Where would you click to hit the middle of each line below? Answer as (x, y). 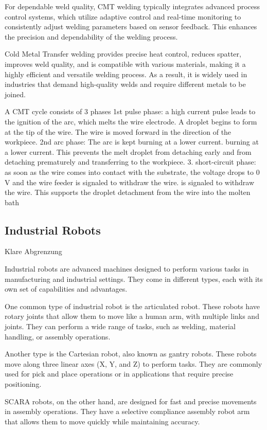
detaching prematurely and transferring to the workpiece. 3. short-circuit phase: (130, 162)
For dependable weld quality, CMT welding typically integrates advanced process (132, 6)
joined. (15, 94)
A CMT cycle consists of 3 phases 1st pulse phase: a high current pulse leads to (130, 111)
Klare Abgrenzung (33, 251)
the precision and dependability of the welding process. (91, 36)
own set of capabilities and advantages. (66, 289)
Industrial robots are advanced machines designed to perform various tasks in (127, 269)
